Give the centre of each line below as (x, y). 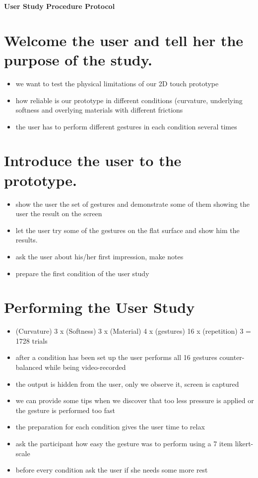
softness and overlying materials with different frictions (99, 110)
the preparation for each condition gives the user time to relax (110, 427)
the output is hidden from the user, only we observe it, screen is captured (127, 384)
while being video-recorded (85, 367)
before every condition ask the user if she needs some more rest (112, 470)
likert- (244, 444)
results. (27, 240)
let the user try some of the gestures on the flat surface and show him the (128, 230)
